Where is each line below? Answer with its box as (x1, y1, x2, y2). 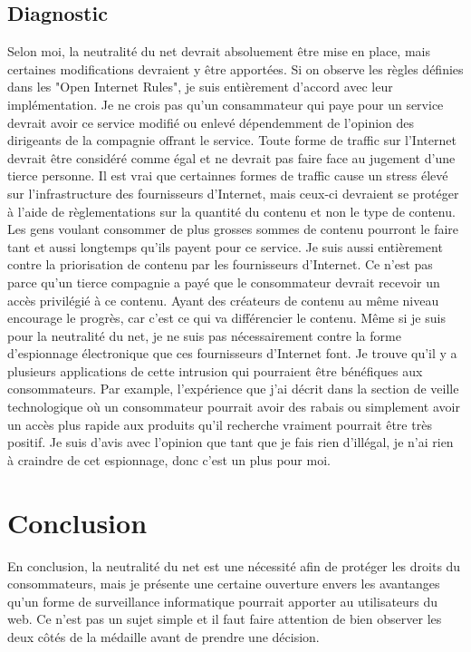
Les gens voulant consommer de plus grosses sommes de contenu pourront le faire (7, 219, 459, 238)
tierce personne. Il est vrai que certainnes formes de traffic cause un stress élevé (7, 166, 448, 185)
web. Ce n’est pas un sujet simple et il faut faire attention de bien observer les (7, 609, 442, 628)
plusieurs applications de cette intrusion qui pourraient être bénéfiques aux (7, 361, 423, 380)
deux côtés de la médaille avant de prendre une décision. (7, 627, 320, 646)
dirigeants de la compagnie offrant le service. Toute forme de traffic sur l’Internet (7, 131, 457, 150)
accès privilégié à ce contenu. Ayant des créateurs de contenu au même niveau (7, 290, 439, 309)
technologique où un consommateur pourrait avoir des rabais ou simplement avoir (7, 397, 460, 416)
